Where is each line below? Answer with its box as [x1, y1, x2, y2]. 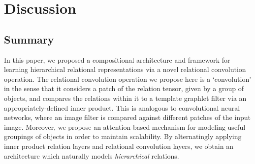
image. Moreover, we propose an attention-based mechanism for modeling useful [4, 121, 246, 132]
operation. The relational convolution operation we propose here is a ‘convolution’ [4, 73, 252, 84]
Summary [4, 31, 54, 47]
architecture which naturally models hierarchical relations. [4, 150, 179, 161]
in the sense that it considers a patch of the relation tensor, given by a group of [4, 83, 244, 94]
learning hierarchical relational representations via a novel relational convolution [4, 64, 246, 74]
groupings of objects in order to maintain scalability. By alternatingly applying [4, 131, 242, 141]
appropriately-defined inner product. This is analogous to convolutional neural [4, 102, 240, 113]
